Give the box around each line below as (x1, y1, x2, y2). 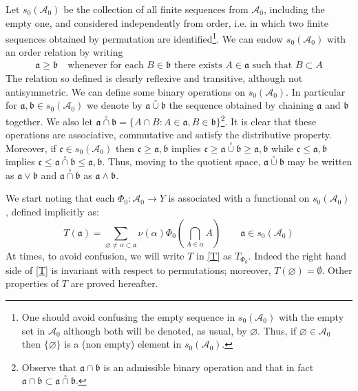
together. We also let (6, 114, 93, 128)
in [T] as (196, 248, 232, 262)
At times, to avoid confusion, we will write (6, 248, 185, 262)
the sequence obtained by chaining (169, 98, 314, 112)
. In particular (286, 84, 346, 98)
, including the (264, 2, 325, 16)
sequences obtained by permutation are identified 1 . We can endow (6, 30, 284, 45)
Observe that (21, 359, 77, 374)
